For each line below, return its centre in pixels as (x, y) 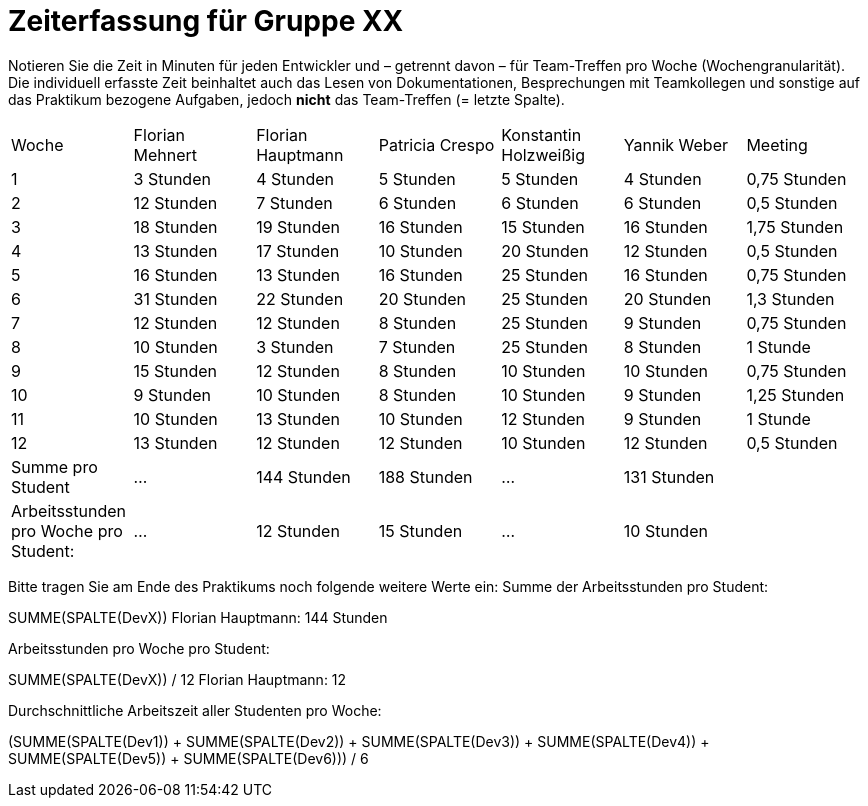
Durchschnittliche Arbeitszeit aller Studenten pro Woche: (195, 710)
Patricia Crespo (436, 144)
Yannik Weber (676, 144)
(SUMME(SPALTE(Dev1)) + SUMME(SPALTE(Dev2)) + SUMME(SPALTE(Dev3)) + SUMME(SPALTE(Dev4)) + (359, 741)
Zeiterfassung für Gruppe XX (206, 21)
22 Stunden (300, 298)
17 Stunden (298, 250)
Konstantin (541, 134)
